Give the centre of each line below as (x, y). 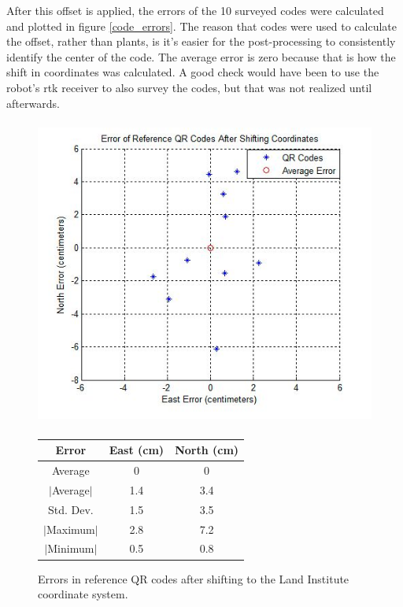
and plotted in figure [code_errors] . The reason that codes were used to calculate (201, 26)
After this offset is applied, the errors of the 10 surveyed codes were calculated (195, 10)
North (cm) (207, 450)
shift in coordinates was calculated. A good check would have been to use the (193, 72)
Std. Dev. (70, 509)
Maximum (70, 529)
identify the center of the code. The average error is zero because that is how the (201, 56)
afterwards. (33, 103)
